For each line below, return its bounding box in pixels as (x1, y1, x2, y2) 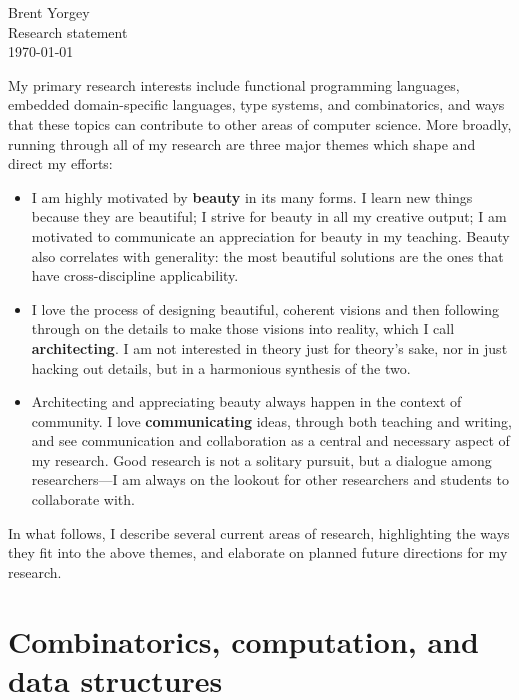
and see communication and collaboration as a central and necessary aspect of (31, 430, 510, 451)
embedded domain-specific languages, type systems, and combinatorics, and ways (8, 94, 505, 115)
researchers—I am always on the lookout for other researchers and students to (31, 469, 509, 490)
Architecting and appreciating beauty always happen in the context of (31, 391, 462, 412)
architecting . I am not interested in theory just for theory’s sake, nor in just (31, 337, 508, 358)
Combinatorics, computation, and (8, 620, 479, 661)
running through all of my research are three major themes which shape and (8, 133, 476, 154)
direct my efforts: (8, 153, 113, 174)
